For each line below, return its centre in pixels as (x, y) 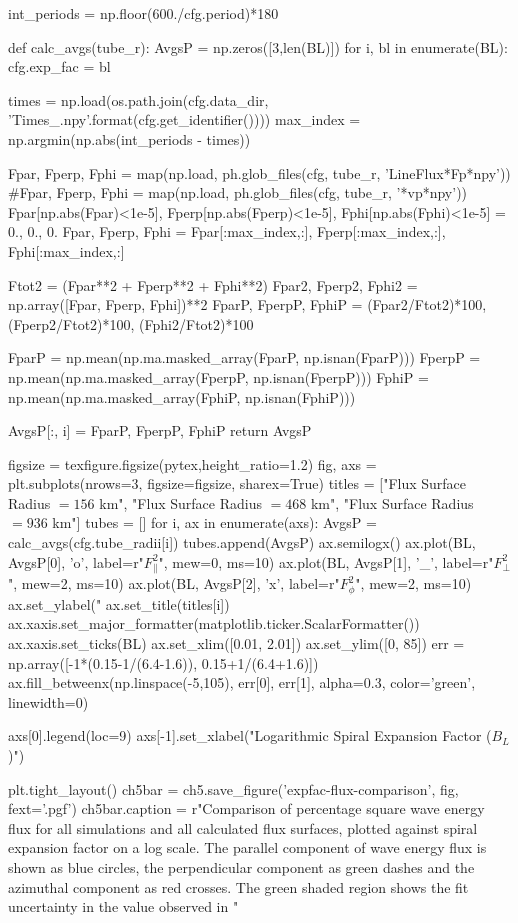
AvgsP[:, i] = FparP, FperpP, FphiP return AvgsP (160, 430)
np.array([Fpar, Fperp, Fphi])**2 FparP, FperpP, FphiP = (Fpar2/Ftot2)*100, (247, 304)
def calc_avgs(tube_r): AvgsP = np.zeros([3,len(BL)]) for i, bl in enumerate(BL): (258, 46)
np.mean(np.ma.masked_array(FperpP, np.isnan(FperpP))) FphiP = (218, 376)
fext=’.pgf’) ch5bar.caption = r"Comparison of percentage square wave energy (246, 808)
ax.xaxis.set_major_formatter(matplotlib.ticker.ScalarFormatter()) (214, 623)
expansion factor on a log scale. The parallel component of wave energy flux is (247, 847)
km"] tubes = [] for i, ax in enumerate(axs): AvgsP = (214, 522)
